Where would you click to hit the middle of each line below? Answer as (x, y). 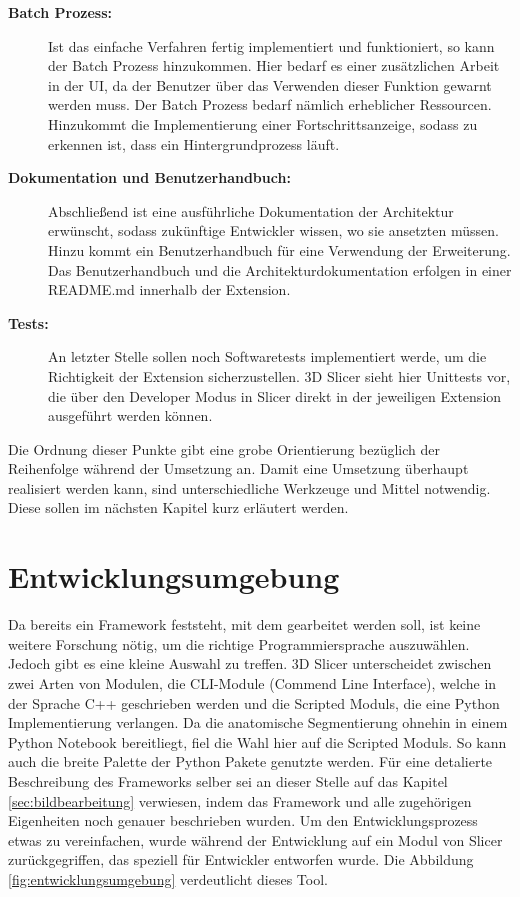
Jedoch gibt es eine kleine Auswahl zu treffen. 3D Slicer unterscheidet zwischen (250, 663)
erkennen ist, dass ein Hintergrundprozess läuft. (194, 143)
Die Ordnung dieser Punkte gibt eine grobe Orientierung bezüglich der (224, 448)
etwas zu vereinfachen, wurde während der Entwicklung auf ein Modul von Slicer (255, 839)
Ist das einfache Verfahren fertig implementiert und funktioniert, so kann (271, 45)
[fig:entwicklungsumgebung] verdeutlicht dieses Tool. (168, 878)
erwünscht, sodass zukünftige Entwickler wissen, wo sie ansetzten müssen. (273, 230)
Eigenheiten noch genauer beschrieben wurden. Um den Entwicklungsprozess (243, 820)
